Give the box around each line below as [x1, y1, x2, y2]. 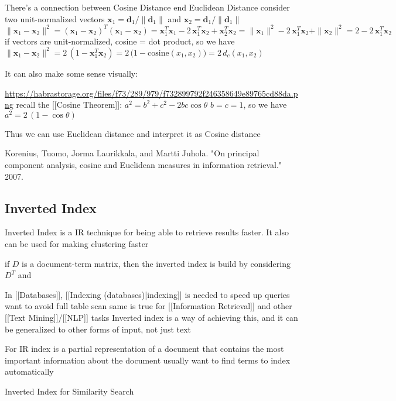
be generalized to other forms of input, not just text [5, 323, 192, 335]
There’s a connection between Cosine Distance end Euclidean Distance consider [5, 1, 290, 13]
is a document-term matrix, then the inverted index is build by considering [22, 257, 291, 269]
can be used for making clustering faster [5, 237, 149, 249]
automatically [5, 365, 54, 378]
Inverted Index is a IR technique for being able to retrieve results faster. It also [5, 226, 289, 238]
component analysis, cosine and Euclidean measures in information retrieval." [5, 158, 282, 170]
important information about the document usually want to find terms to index [5, 354, 291, 366]
